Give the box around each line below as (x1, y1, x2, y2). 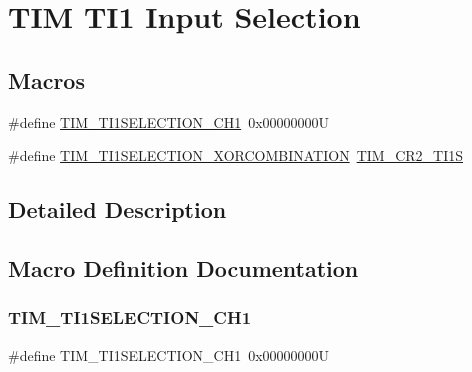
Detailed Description (8, 194, 227, 225)
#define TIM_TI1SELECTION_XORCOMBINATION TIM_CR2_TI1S (8, 145, 464, 166)
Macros (8, 64, 85, 95)
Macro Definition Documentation (8, 252, 359, 283)
